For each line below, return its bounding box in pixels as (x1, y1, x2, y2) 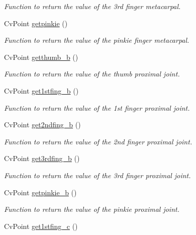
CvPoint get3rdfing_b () (4, 153, 80, 164)
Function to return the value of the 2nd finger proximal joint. (4, 136, 192, 146)
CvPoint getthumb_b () (4, 51, 78, 62)
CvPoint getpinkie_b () (4, 187, 77, 197)
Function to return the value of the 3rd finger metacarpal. (4, 1, 181, 11)
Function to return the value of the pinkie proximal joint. (4, 204, 179, 214)
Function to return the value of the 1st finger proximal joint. (4, 102, 190, 113)
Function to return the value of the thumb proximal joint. (4, 68, 180, 79)
